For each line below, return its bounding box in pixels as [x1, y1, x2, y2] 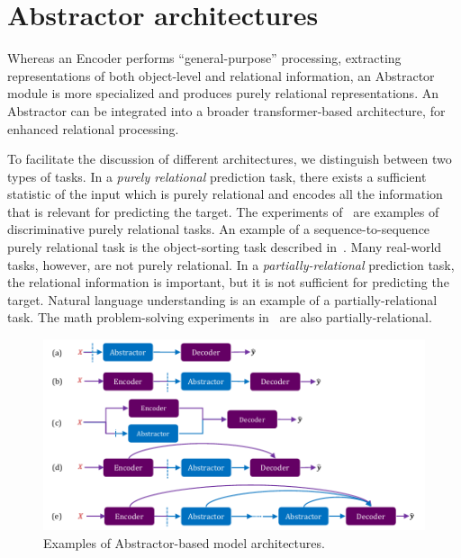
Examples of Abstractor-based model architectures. [43, 533, 325, 552]
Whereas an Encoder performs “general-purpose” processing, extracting [7, 49, 402, 67]
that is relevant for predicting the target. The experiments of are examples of [7, 202, 439, 220]
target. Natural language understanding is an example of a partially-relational [7, 290, 438, 309]
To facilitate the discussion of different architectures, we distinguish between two [7, 149, 452, 168]
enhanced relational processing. [7, 119, 179, 138]
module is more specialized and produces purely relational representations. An [7, 84, 438, 103]
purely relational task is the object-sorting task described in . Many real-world [7, 238, 442, 256]
